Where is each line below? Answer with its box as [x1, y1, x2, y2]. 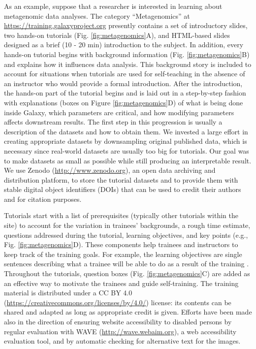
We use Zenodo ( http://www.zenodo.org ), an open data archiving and [4, 165, 216, 175]
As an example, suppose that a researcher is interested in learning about [4, 1, 223, 11]
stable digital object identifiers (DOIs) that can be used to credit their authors [4, 184, 241, 194]
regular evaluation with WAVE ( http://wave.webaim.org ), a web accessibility [4, 326, 237, 336]
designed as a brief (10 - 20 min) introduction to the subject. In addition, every [4, 39, 244, 50]
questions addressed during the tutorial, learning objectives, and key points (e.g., [4, 229, 248, 240]
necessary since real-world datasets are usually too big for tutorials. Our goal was [4, 145, 249, 156]
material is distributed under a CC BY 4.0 [4, 287, 132, 298]
